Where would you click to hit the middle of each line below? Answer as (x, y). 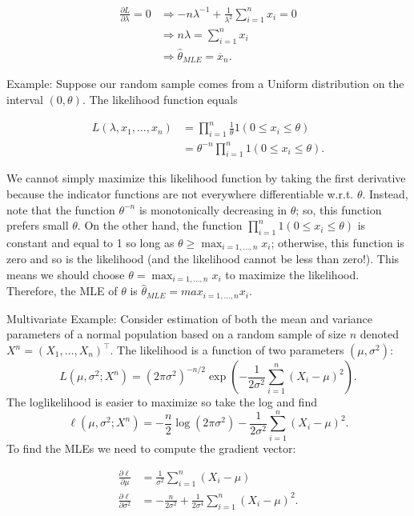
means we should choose (66, 274)
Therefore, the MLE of (62, 291)
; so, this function (339, 209)
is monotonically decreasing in (213, 209)
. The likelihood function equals (160, 100)
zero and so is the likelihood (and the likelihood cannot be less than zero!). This (203, 259)
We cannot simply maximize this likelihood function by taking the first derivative (206, 178)
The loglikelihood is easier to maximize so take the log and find (162, 402)
